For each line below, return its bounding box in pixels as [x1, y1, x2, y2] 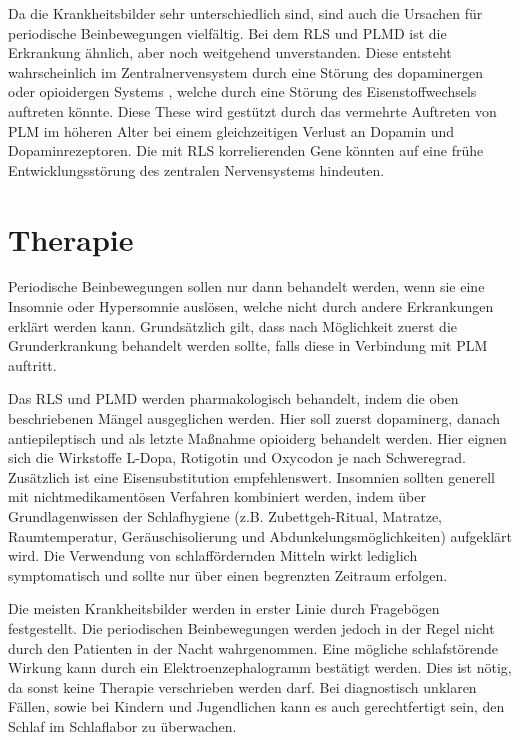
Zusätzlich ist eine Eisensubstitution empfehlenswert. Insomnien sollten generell [8, 466, 495, 487]
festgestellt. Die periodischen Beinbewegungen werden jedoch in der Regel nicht [8, 617, 495, 638]
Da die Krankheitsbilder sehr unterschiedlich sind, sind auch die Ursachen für [8, 3, 483, 23]
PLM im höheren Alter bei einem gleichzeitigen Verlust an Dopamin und [8, 120, 455, 141]
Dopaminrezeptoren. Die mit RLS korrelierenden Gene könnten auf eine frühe [8, 140, 484, 161]
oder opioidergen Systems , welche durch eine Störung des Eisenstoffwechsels [8, 81, 477, 102]
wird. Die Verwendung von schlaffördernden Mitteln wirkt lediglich [8, 545, 418, 566]
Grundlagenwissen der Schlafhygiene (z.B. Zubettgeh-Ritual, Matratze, [8, 506, 443, 526]
